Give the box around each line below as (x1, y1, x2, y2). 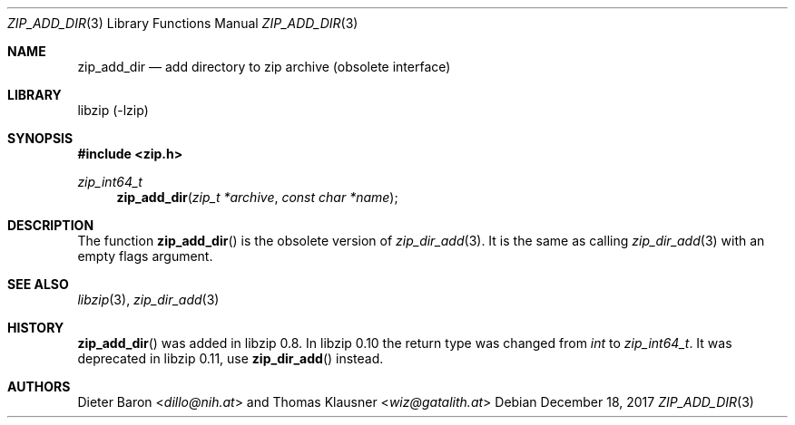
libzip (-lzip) (77, 102, 149, 118)
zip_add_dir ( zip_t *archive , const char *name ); (116, 189, 398, 205)
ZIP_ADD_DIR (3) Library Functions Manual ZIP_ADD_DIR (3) (7, 15, 358, 31)
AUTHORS (7, 379, 71, 394)
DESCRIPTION (7, 217, 94, 233)
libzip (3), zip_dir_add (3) (77, 292, 220, 307)
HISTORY (7, 320, 64, 335)
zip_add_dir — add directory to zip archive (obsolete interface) (77, 59, 451, 74)
